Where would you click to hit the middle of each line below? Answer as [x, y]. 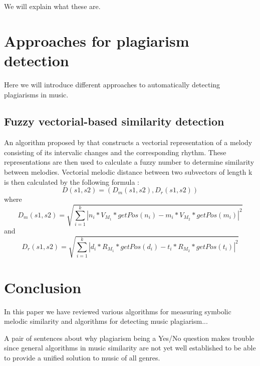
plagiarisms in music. [36, 94]
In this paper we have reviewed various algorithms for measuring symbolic [118, 311]
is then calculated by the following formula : [72, 181]
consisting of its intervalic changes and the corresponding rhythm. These [115, 152]
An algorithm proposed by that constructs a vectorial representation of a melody [128, 142]
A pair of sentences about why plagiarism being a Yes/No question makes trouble [129, 338]
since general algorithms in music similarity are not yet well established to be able [130, 348]
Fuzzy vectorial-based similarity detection [114, 121]
